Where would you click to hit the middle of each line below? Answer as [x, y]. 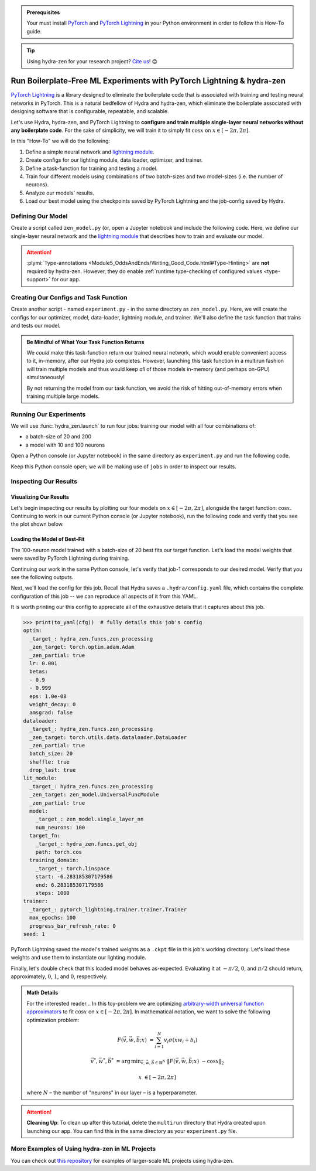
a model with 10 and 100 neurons [65, 445]
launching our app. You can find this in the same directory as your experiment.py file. [132, 1131]
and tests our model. [36, 326]
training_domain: [54, 860]
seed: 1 [34, 934]
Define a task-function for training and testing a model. [92, 168]
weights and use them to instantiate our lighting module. [78, 958]
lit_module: [40, 778]
